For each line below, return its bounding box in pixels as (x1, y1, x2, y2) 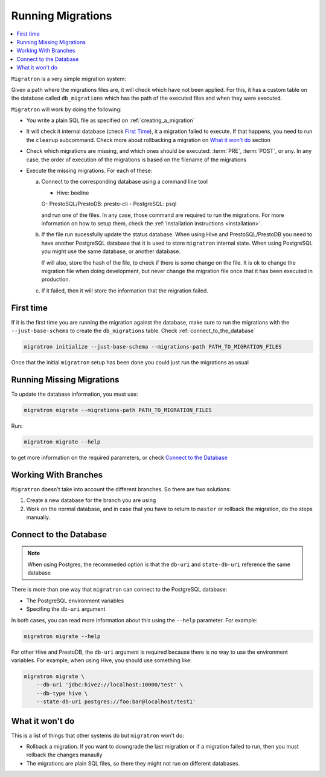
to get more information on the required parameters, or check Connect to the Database (11, 454, 228, 461)
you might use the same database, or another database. (41, 248, 181, 255)
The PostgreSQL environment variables (26, 597, 124, 604)
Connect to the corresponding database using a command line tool (41, 178, 208, 185)
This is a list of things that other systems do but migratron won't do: (11, 732, 184, 739)
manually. (26, 514, 51, 521)
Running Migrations (11, 9, 112, 22)
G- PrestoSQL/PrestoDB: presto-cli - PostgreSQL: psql (41, 200, 177, 208)
